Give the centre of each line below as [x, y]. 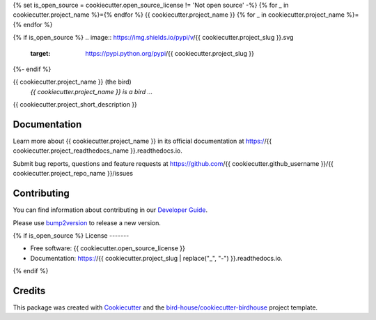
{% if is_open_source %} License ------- [71, 235]
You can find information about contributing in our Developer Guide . [110, 210]
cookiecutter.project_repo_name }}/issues [73, 174]
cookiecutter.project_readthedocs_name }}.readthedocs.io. [97, 151]
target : [40, 53]
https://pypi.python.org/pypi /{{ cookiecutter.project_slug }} [170, 53]
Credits [29, 290]
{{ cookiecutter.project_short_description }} [75, 105]
